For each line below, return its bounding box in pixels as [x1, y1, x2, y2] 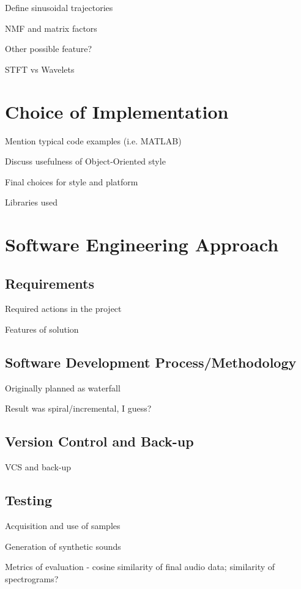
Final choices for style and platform [5, 175, 138, 188]
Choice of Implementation [5, 98, 229, 124]
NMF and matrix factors [5, 21, 97, 34]
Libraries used [5, 196, 58, 209]
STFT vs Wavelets [5, 62, 75, 75]
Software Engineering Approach [5, 232, 279, 257]
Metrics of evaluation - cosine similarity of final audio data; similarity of [5, 560, 275, 573]
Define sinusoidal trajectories [5, 1, 113, 13]
